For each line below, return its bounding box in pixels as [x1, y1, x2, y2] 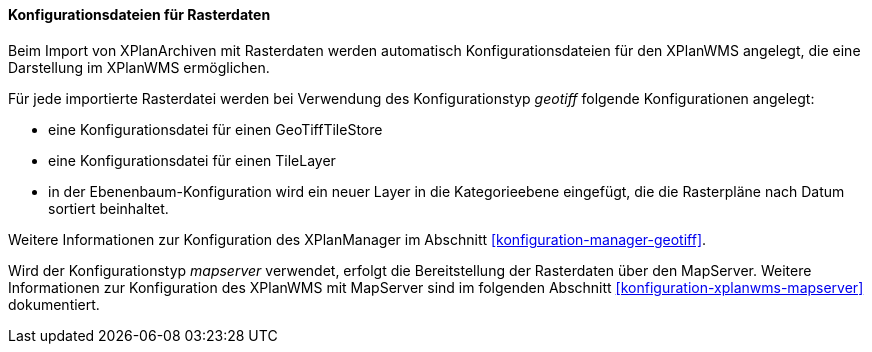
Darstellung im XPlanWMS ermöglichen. [8, 58, 270, 76]
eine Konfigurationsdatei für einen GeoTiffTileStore [48, 120, 383, 138]
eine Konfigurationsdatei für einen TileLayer [48, 151, 336, 169]
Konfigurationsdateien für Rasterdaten [8, 6, 271, 23]
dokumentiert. [8, 295, 100, 313]
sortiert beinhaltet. [48, 199, 169, 217]
